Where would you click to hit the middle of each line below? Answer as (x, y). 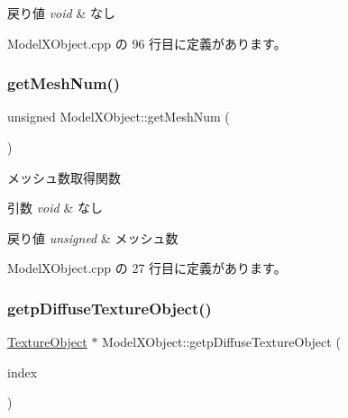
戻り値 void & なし (61, 13)
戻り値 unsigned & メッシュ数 (93, 237)
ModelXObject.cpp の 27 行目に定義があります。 (147, 268)
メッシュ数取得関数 (64, 177)
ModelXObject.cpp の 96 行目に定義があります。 (147, 43)
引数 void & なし (55, 208)
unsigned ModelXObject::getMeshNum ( (119, 117)
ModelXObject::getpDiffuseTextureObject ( (221, 342)
